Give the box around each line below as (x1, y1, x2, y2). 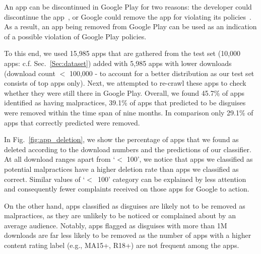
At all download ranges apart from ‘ (4, 154, 115, 164)
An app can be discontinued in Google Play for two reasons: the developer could (4, 2, 252, 12)
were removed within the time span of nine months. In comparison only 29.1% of (4, 107, 253, 117)
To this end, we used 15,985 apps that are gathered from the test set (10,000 (4, 48, 241, 58)
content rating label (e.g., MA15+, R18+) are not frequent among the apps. (4, 240, 239, 250)
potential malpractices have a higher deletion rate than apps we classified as (4, 163, 239, 174)
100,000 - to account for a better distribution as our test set (69, 68, 254, 78)
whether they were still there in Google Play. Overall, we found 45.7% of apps (4, 87, 244, 98)
